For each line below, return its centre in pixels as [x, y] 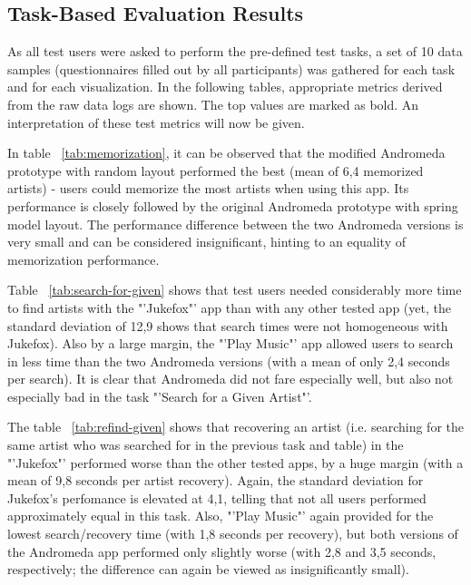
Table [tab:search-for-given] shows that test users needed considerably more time [235, 290]
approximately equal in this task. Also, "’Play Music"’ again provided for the [221, 516]
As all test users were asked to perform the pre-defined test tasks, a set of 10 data [235, 51]
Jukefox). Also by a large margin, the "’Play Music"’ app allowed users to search [231, 343]
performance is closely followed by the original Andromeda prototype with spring [233, 205]
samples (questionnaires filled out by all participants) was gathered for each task [231, 68]
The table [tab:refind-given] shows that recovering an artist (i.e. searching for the [236, 427]
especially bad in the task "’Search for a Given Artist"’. [160, 396]
